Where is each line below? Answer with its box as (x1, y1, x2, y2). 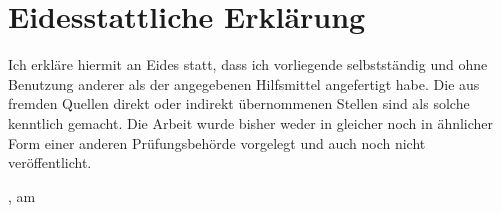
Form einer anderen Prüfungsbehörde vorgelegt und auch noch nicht (8, 132, 426, 153)
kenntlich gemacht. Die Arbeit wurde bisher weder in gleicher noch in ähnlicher (8, 112, 494, 133)
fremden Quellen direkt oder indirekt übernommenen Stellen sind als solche (8, 93, 470, 114)
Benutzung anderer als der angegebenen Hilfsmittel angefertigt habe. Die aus (8, 73, 480, 94)
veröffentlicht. (8, 152, 92, 173)
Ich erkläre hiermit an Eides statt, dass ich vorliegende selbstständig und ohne (8, 54, 488, 75)
